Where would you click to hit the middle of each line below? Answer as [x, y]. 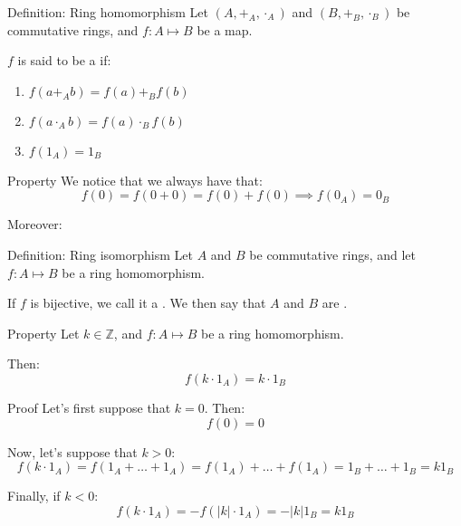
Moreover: [35, 224]
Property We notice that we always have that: [135, 180]
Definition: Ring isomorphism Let [100, 254]
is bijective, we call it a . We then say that [148, 303]
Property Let [43, 333]
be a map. [225, 29]
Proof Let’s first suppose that [89, 407]
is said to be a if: [64, 60]
